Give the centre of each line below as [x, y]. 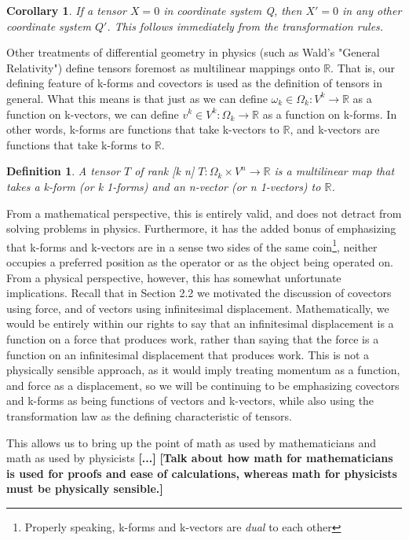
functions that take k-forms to [79, 144]
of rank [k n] [164, 171]
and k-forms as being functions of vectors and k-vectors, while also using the [190, 400]
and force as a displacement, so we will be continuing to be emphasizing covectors [203, 385]
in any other [372, 10]
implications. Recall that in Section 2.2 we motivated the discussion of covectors [199, 293]
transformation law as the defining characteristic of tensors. [149, 415]
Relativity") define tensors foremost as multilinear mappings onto [163, 67]
